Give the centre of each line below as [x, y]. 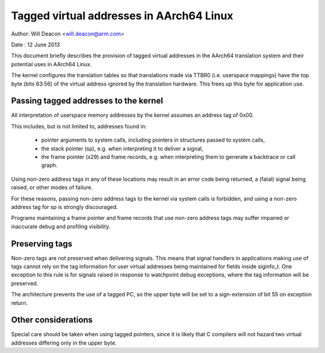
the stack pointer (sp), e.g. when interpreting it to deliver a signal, [122, 148]
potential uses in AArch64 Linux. [51, 64]
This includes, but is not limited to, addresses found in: [79, 126]
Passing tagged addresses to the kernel [87, 101]
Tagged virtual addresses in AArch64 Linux [122, 16]
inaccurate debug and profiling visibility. [61, 226]
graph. [49, 165]
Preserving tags [42, 244]
